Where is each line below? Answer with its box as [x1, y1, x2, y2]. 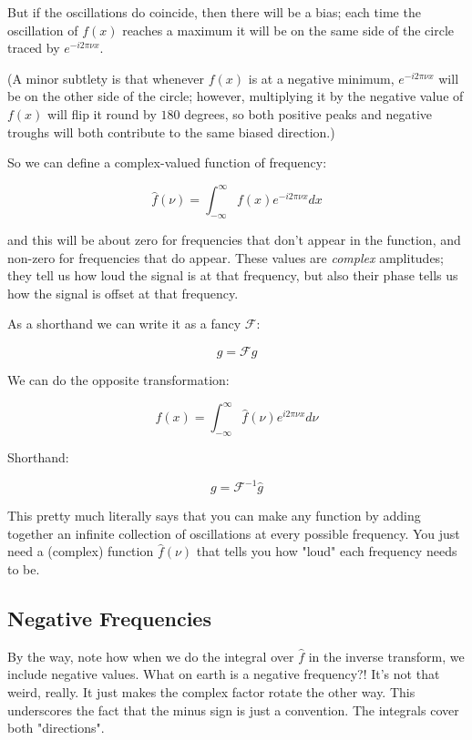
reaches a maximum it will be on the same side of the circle [122, 20, 455, 39]
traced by [7, 38, 60, 57]
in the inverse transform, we [308, 646, 465, 665]
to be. [7, 560, 40, 578]
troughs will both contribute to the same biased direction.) [7, 122, 335, 141]
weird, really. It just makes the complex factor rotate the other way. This [7, 682, 416, 701]
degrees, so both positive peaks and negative [184, 104, 432, 123]
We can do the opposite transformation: [7, 370, 230, 390]
